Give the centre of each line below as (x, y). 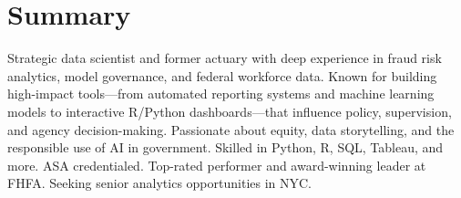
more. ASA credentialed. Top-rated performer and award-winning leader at (217, 165)
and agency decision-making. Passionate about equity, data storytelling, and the (231, 129)
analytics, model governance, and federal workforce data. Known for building (222, 75)
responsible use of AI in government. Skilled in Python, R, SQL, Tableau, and (225, 147)
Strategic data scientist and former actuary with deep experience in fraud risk (225, 58)
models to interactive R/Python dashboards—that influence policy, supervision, (230, 111)
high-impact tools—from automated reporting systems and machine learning (221, 94)
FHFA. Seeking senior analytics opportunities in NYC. (160, 183)
